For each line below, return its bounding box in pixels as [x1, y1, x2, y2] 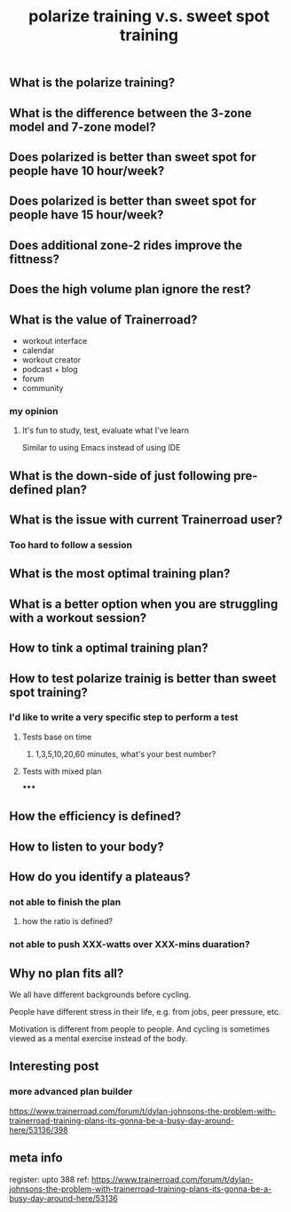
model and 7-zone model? [9, 119, 157, 134]
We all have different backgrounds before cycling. [9, 989, 192, 1001]
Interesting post [9, 1059, 99, 1074]
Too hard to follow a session [9, 538, 133, 551]
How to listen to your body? [9, 839, 164, 854]
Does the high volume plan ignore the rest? [9, 282, 251, 297]
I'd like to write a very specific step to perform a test [9, 711, 239, 723]
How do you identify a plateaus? [9, 869, 191, 884]
